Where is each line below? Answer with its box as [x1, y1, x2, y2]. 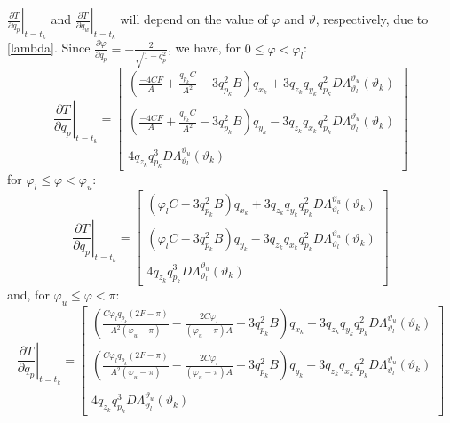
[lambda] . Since [7, 38, 91, 57]
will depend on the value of [120, 10, 268, 28]
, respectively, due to [315, 10, 429, 28]
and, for [7, 285, 50, 304]
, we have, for [168, 38, 241, 57]
